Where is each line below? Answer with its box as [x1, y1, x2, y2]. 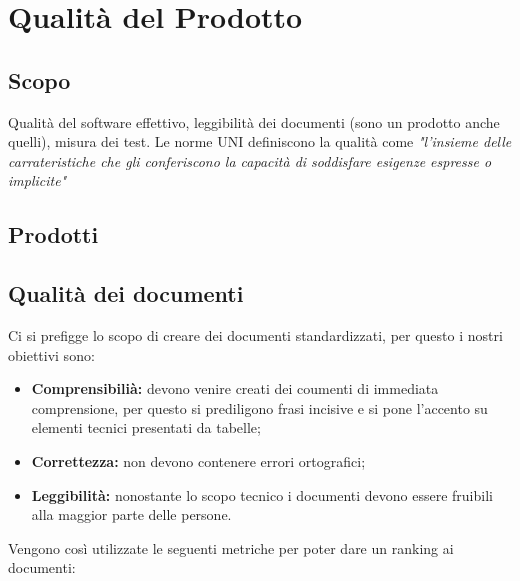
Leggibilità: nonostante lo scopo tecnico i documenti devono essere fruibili [31, 484, 493, 505]
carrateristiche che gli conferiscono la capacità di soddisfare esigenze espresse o [8, 150, 492, 171]
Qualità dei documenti [8, 278, 244, 309]
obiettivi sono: [8, 344, 95, 365]
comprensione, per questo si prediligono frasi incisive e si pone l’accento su [31, 397, 488, 418]
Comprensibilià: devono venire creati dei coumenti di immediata [31, 378, 439, 399]
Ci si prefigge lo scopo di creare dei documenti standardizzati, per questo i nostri [8, 324, 503, 345]
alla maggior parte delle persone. [31, 504, 232, 525]
